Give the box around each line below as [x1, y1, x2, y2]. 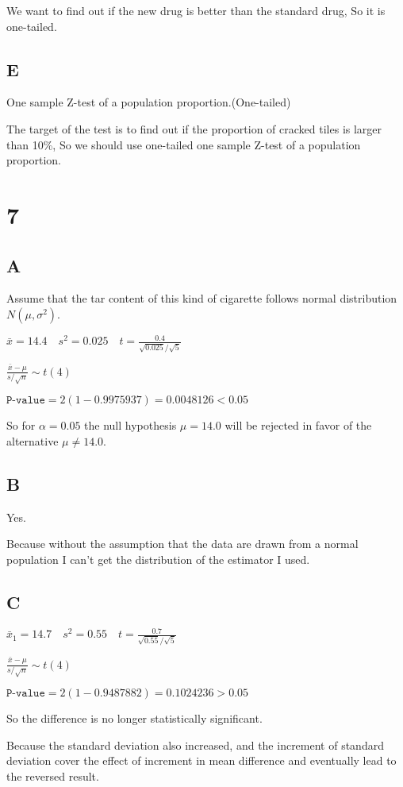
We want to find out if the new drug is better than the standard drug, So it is [6, 2, 386, 18]
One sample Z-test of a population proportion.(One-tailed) [6, 94, 291, 110]
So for [6, 417, 36, 434]
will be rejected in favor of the [225, 417, 372, 434]
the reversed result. [6, 767, 99, 784]
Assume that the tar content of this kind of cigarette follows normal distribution [6, 290, 397, 307]
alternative [6, 432, 59, 449]
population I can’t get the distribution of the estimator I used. [6, 550, 310, 567]
